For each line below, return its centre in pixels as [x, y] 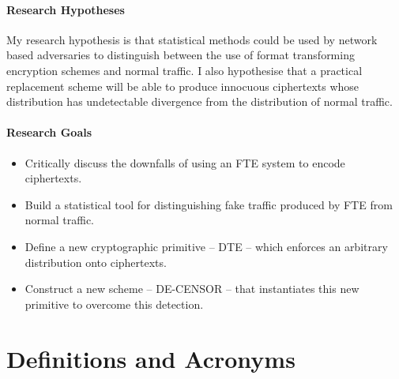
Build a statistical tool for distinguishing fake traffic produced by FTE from [209, 204]
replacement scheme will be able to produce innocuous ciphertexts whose [183, 86]
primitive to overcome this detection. [114, 304]
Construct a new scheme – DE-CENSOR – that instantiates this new [192, 289]
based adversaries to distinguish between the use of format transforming [181, 55]
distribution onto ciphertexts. [96, 262]
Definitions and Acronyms [151, 358]
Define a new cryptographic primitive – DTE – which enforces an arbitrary [206, 246]
